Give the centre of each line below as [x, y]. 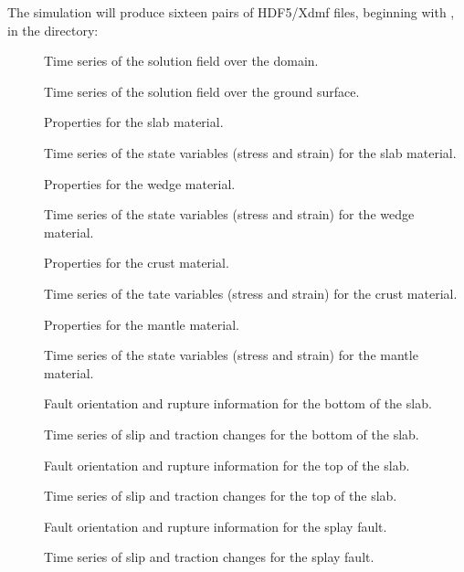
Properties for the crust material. [137, 263]
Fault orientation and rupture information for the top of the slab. [227, 465]
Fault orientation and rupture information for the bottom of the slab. [238, 403]
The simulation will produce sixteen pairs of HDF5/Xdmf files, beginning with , [231, 12]
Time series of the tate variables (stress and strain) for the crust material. [251, 293]
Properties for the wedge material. [140, 183]
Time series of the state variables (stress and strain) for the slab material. [250, 152]
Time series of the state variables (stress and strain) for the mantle [231, 355]
